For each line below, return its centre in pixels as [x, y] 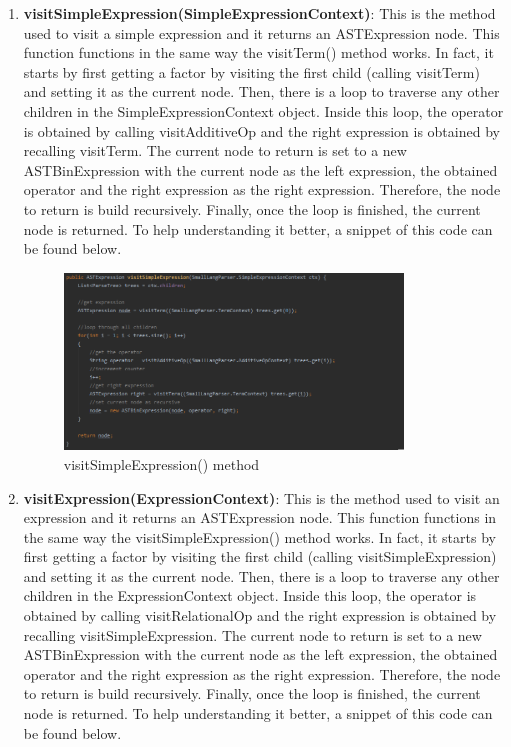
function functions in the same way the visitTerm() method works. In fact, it [258, 52]
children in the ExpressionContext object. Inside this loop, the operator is [250, 595]
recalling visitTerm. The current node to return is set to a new [215, 150]
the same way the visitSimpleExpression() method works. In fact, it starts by [259, 536]
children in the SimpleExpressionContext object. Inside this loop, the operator [263, 110]
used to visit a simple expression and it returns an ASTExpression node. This [261, 32]
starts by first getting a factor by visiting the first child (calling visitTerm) [251, 71]
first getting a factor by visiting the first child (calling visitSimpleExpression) [260, 556]
